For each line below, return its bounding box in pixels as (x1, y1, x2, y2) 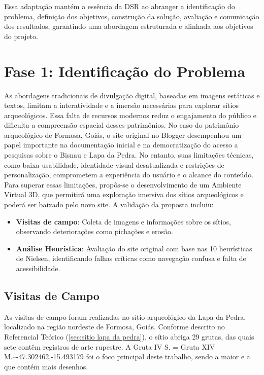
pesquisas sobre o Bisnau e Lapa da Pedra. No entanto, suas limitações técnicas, (4, 149, 254, 160)
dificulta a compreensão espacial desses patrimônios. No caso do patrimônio (4, 120, 239, 130)
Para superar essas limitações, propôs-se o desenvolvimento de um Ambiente (4, 179, 242, 190)
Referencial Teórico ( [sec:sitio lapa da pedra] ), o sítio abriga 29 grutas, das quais (4, 331, 254, 342)
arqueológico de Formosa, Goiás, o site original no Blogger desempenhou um (4, 129, 242, 140)
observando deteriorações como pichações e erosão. (16, 226, 173, 237)
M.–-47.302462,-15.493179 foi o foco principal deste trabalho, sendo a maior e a (4, 351, 250, 362)
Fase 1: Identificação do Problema (4, 60, 246, 81)
